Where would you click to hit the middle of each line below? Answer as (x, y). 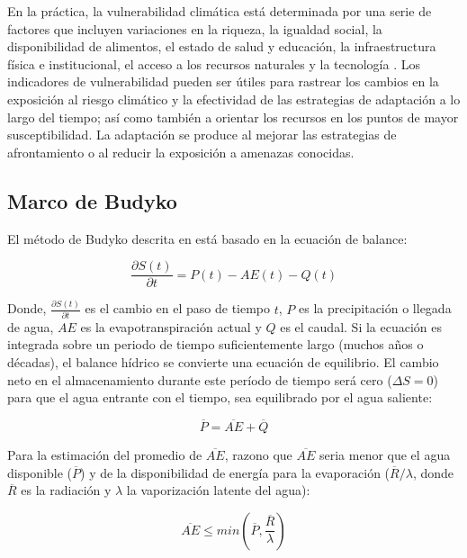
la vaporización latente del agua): (218, 490)
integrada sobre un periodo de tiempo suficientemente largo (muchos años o (216, 344)
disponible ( (40, 472)
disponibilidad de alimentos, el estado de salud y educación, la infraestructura (222, 46)
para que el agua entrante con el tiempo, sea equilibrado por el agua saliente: (220, 397)
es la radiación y (66, 490)
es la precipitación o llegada (375, 308)
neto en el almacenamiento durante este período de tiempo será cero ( (200, 379)
